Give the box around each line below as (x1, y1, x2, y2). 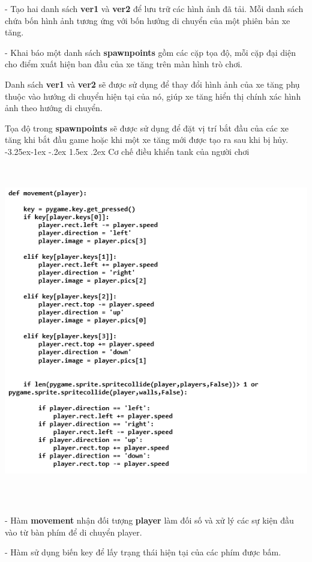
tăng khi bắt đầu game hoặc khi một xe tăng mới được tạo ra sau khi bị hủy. (5, 133, 289, 146)
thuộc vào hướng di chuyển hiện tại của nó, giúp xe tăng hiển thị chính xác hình (5, 89, 301, 102)
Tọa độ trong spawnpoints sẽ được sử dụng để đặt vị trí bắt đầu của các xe (5, 121, 289, 134)
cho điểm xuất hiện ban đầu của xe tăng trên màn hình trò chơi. (5, 58, 242, 70)
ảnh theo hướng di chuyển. (5, 101, 103, 114)
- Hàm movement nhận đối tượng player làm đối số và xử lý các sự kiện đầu (5, 514, 294, 527)
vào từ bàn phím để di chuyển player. (5, 525, 142, 538)
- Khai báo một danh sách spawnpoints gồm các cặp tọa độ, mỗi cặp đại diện (5, 46, 296, 58)
